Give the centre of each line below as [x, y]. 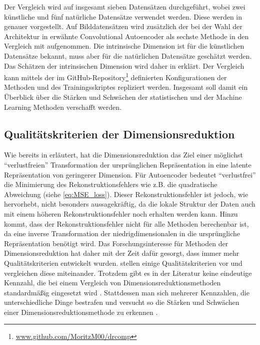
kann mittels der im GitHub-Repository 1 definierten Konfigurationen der [115, 76]
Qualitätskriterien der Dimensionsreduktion [119, 134]
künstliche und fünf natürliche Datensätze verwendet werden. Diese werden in [123, 16]
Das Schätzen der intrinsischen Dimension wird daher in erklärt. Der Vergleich [124, 65]
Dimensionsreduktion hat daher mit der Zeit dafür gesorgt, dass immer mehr [122, 253]
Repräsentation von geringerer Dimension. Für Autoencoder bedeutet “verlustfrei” [130, 174]
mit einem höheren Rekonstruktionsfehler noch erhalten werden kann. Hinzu [121, 213]
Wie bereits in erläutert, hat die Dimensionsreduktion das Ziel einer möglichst [123, 155]
